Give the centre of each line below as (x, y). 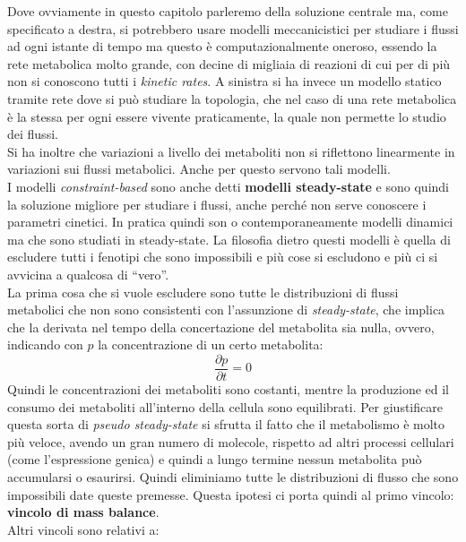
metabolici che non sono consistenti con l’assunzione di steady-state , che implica (226, 310)
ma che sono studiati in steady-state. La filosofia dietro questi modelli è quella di (229, 239)
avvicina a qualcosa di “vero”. (88, 274)
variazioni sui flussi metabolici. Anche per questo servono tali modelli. (199, 169)
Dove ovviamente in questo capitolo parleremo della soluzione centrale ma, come (228, 11)
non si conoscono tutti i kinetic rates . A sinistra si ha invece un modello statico (224, 81)
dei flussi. (33, 134)
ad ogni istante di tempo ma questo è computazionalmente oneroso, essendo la (222, 46)
